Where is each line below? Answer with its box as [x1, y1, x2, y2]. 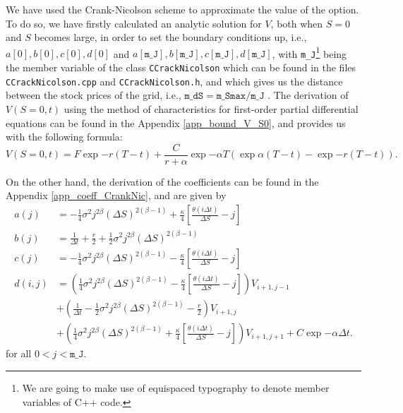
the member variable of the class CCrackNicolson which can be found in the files [6, 60, 356, 75]
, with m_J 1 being [272, 44, 347, 61]
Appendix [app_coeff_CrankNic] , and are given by [6, 188, 227, 203]
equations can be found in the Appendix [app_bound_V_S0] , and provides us [6, 115, 346, 130]
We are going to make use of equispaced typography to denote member [22, 381, 330, 395]
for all [6, 346, 32, 361]
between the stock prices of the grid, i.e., [6, 88, 181, 102]
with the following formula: [6, 129, 123, 144]
